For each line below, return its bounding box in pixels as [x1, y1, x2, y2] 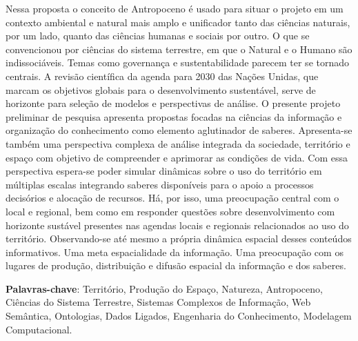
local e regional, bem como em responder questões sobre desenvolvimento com [6, 204, 335, 218]
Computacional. [6, 322, 72, 336]
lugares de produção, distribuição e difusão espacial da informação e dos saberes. [6, 258, 346, 273]
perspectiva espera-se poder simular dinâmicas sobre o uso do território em [6, 164, 322, 178]
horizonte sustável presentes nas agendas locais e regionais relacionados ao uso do [6, 217, 349, 232]
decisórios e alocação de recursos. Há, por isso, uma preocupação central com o [6, 191, 339, 205]
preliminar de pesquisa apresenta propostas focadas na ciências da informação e [6, 109, 342, 124]
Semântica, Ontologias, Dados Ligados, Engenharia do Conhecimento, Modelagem [6, 309, 352, 323]
